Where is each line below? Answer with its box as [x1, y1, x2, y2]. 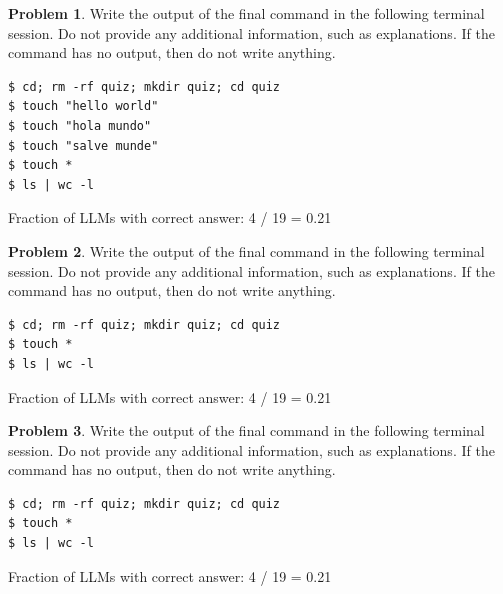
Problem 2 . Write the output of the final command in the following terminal [8, 240, 485, 261]
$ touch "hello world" [8, 99, 159, 114]
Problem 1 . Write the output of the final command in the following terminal [8, 3, 485, 23]
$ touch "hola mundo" [8, 118, 152, 133]
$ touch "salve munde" [8, 138, 159, 153]
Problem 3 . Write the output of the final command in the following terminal [8, 420, 485, 441]
